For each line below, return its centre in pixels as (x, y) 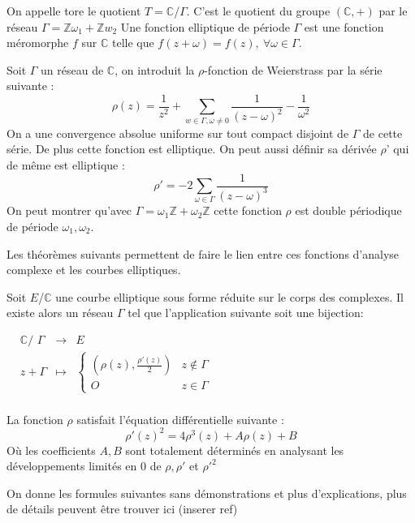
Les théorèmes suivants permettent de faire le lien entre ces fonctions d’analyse (203, 253)
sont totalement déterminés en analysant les (235, 450)
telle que (133, 43)
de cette (383, 133)
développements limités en (72, 466)
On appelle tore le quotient (74, 11)
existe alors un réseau (60, 313)
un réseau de (72, 69)
